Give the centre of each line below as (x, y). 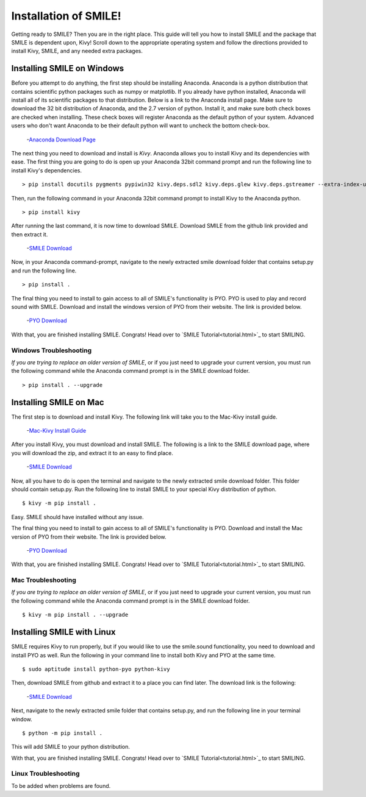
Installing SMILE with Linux (63, 632)
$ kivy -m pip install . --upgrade (75, 615)
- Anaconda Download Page (61, 140)
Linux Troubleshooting (45, 774)
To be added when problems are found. (61, 785)
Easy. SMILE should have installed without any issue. (77, 517)
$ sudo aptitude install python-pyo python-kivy (96, 669)
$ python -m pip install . (63, 733)
